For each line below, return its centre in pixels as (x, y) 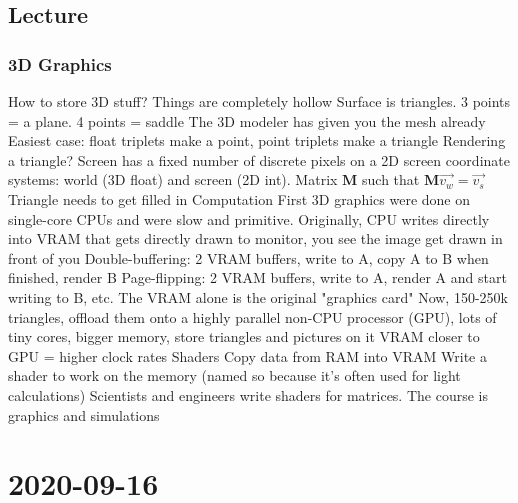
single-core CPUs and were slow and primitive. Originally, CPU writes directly (249, 218)
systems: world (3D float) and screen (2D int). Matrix (173, 179)
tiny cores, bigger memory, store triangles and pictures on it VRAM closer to (244, 336)
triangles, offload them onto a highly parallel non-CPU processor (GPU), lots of (252, 316)
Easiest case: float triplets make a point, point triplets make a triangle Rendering (257, 140)
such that (391, 179)
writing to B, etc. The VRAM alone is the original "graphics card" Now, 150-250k (258, 296)
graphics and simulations (84, 414)
